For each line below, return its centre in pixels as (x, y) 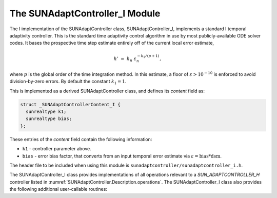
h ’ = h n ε (125, 59)
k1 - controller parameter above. (57, 149)
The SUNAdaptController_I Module (85, 13)
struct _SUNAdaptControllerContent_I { (70, 104)
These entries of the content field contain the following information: (81, 139)
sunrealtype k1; (46, 112)
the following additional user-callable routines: (58, 189)
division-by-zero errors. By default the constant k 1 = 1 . (68, 82)
